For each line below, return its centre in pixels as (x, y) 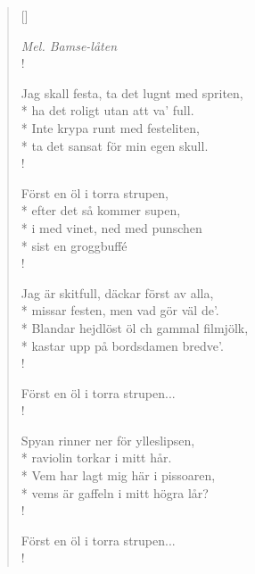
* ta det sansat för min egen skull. (115, 145)
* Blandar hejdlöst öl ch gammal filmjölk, (135, 327)
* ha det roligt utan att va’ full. (107, 110)
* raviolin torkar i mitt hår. (96, 458)
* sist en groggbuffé (74, 245)
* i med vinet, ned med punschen (111, 227)
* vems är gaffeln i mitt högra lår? (115, 492)
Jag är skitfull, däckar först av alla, (117, 292)
